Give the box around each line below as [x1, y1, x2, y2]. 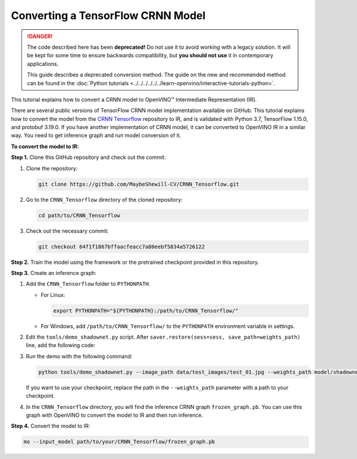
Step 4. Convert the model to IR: [11, 423, 90, 430]
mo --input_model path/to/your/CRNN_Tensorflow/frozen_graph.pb [23, 438, 215, 445]
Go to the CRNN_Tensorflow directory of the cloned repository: [26, 196, 183, 203]
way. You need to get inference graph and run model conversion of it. [11, 132, 181, 139]
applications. [27, 60, 59, 67]
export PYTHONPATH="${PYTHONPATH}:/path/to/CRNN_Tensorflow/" [53, 307, 239, 314]
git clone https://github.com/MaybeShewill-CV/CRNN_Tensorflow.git [38, 180, 240, 188]
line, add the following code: [26, 342, 95, 349]
